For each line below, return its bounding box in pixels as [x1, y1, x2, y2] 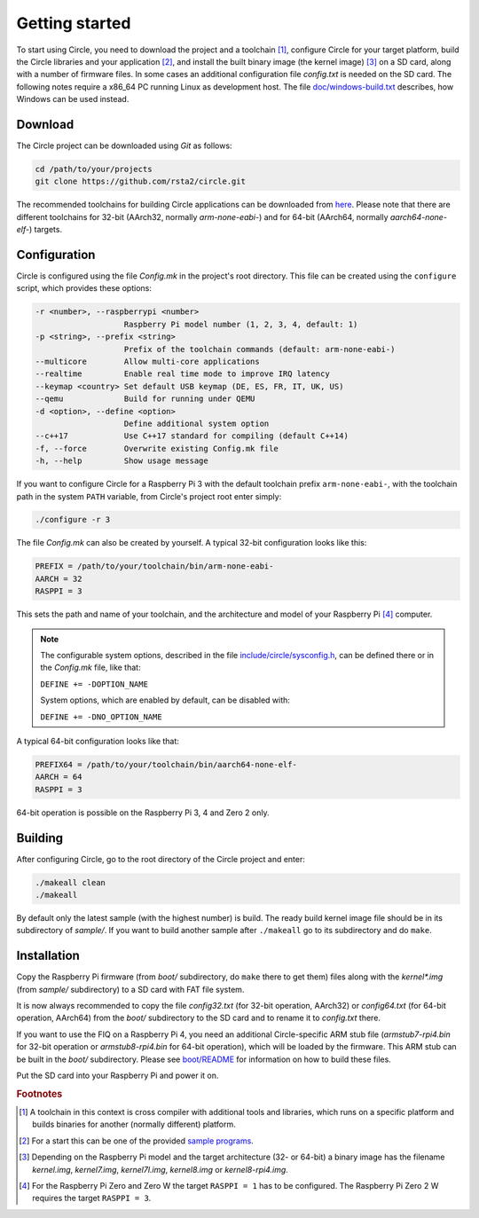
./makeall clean [35, 877, 106, 887]
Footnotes [16, 1088, 63, 1100]
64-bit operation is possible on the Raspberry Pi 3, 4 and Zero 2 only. [16, 807, 270, 818]
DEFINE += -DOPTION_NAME [40, 679, 148, 689]
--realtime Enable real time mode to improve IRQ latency [35, 369, 330, 379]
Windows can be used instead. [16, 94, 130, 105]
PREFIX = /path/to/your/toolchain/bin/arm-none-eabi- [35, 562, 274, 571]
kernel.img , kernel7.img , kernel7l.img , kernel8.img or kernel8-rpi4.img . [32, 1164, 288, 1175]
